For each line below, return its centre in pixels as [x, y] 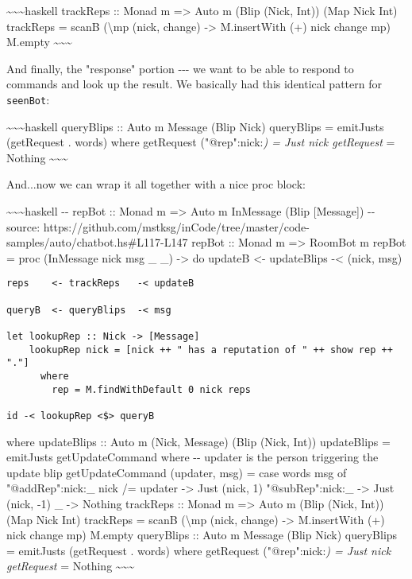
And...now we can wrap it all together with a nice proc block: [156, 184]
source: [23, 226]
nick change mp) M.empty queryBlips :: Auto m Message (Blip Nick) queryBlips [202, 535]
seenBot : [28, 99]
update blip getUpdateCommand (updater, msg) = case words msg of [177, 472]
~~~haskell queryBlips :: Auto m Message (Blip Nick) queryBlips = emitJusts [195, 126]
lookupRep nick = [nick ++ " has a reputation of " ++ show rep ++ [211, 350]
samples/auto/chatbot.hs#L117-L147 [97, 242]
